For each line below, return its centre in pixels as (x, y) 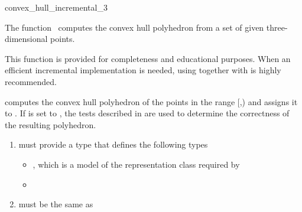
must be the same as (56, 204)
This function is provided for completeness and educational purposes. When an (148, 58)
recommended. (31, 81)
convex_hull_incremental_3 (56, 7)
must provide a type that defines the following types (113, 144)
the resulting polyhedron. (51, 124)
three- (277, 27)
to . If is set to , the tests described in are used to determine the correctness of (147, 113)
